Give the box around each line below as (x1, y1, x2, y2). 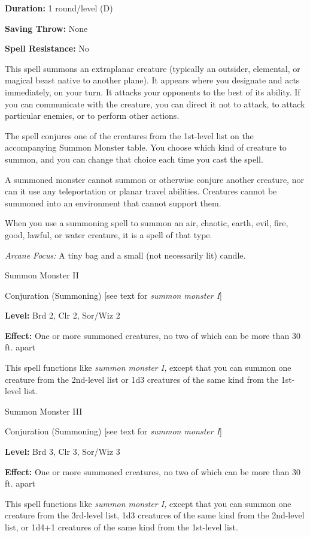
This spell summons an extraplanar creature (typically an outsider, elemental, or (5, 62, 300, 74)
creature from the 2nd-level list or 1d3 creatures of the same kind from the (5, 373, 279, 385)
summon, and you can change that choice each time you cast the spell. (5, 152, 263, 165)
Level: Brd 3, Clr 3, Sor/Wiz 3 (5, 445, 120, 458)
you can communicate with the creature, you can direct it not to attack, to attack (5, 97, 305, 110)
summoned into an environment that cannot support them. (5, 196, 221, 209)
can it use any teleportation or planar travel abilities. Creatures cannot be (5, 185, 277, 197)
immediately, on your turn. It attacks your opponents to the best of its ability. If (5, 85, 300, 98)
